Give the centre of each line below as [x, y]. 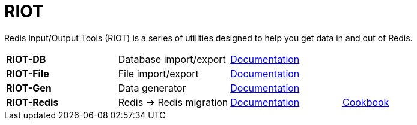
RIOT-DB [26, 59]
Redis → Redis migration [173, 102]
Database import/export [172, 59]
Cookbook [366, 102]
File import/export [158, 73]
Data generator [152, 88]
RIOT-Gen [29, 88]
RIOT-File [28, 73]
